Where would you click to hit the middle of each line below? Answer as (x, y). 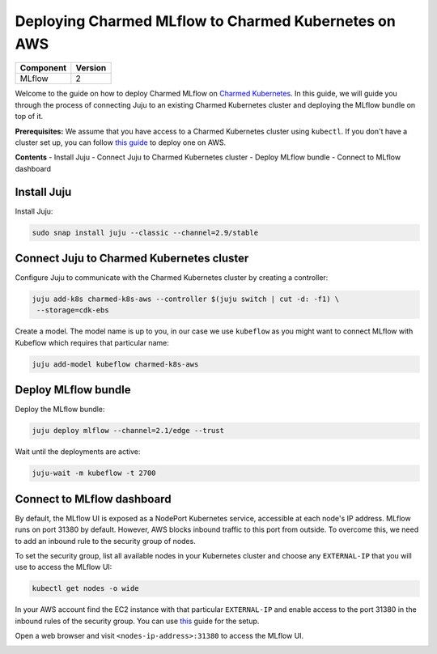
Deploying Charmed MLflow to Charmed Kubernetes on (205, 21)
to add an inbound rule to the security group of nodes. (105, 541)
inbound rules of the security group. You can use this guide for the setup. (137, 621)
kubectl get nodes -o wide (85, 588)
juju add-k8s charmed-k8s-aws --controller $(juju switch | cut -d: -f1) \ (186, 299)
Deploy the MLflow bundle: (60, 410)
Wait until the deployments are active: (78, 452)
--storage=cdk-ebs (73, 310)
